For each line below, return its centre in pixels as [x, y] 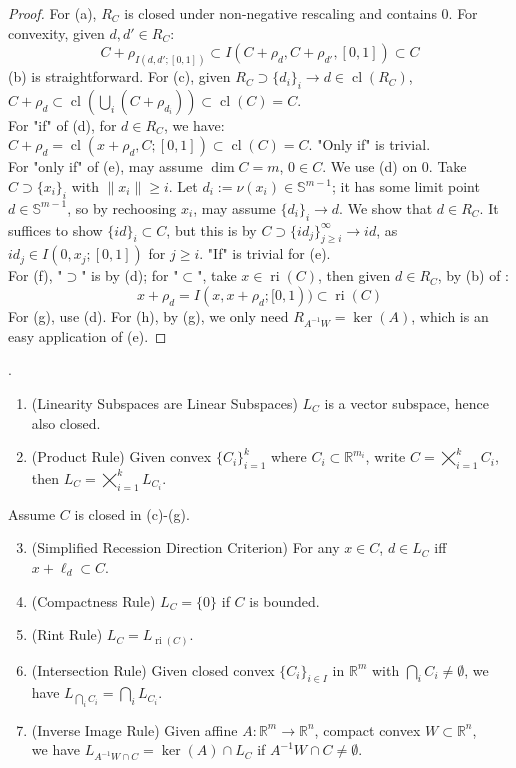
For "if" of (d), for [62, 124]
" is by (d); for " [130, 275]
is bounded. [284, 600]
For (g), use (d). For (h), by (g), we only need [148, 316]
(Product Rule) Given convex [121, 456]
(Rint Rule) [67, 634]
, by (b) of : [473, 275]
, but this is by [211, 229]
